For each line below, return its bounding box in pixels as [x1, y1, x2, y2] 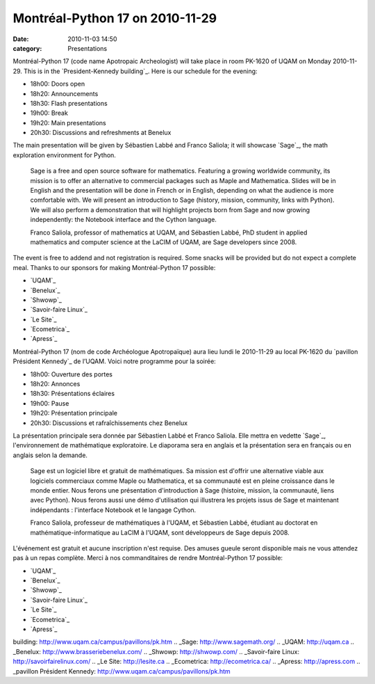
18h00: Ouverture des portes [30, 369, 113, 379]
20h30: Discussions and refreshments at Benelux [30, 129, 172, 137]
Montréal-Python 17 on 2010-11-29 [12, 10, 217, 26]
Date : [12, 35, 29, 43]
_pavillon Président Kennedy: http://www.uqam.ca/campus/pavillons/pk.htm [12, 667, 231, 675]
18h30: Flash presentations [30, 99, 108, 107]
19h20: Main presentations [30, 118, 107, 127]
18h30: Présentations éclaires [30, 390, 115, 398]
